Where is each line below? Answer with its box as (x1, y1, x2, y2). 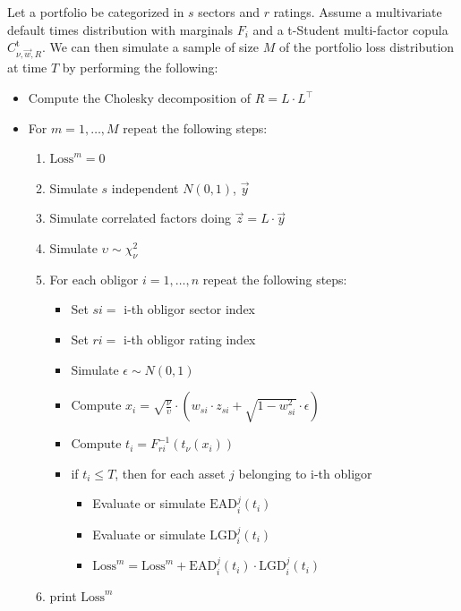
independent (111, 178, 179, 197)
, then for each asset (115, 463, 226, 482)
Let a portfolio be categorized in (7, 3, 184, 21)
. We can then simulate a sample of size (41, 38, 259, 56)
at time (7, 58, 47, 77)
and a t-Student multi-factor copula (252, 20, 448, 38)
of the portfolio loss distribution (278, 38, 455, 56)
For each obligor (49, 269, 139, 288)
